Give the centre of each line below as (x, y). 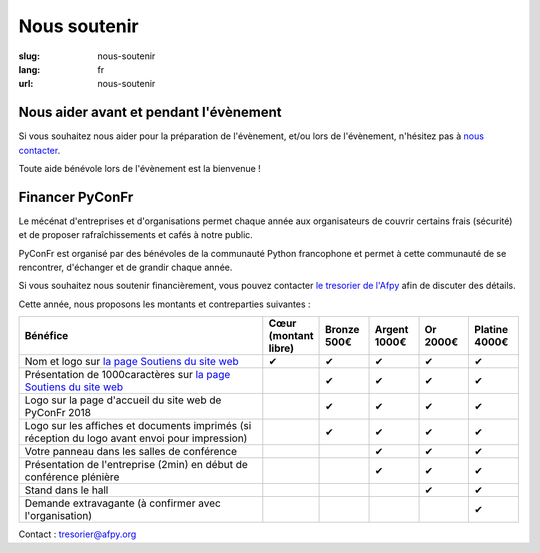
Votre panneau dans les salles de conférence (131, 452)
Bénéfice (46, 336)
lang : (29, 69)
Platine (491, 330)
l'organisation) (58, 516)
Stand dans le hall (66, 490)
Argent (391, 330)
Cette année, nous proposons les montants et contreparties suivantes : (164, 304)
